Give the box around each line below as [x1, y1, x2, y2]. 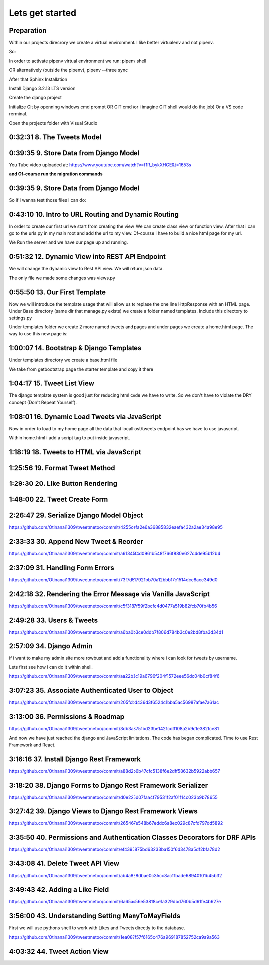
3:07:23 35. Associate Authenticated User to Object [9, 686, 174, 695]
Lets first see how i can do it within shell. [9, 664, 93, 670]
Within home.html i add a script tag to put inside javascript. [9, 435, 130, 441]
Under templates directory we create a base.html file [9, 357, 118, 363]
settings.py [9, 315, 32, 321]
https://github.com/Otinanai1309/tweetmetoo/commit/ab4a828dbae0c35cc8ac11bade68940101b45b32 [9, 872, 222, 878]
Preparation [9, 26, 47, 35]
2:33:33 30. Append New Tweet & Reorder [9, 537, 144, 546]
